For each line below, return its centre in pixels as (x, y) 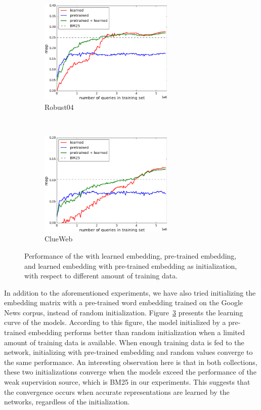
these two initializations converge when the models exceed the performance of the (130, 372)
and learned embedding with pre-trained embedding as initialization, (131, 265)
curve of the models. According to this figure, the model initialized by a (115, 322)
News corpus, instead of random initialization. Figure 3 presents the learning (124, 312)
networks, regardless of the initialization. (67, 402)
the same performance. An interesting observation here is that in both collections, (131, 362)
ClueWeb (59, 239)
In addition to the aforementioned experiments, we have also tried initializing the (130, 292)
